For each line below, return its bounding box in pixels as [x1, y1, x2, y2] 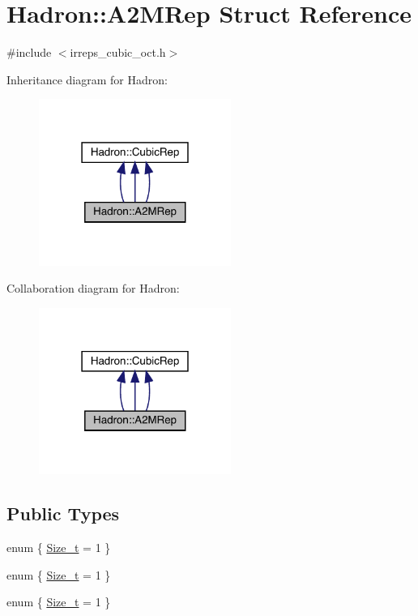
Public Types [6, 501, 120, 526]
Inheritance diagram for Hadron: [6, 71, 168, 88]
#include [6, 44, 52, 61]
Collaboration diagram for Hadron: [6, 280, 180, 297]
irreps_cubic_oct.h [70, 44, 166, 61]
